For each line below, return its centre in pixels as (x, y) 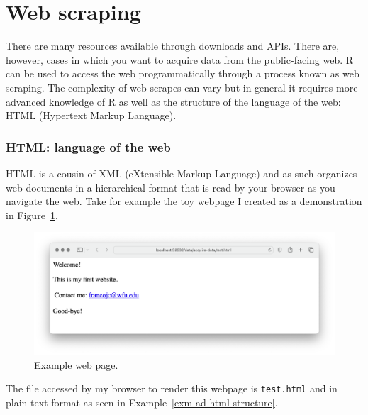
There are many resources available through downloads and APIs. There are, (173, 46)
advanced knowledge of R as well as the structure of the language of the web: (173, 101)
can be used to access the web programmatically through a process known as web (183, 73)
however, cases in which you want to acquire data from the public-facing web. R (180, 59)
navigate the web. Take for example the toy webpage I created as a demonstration (184, 201)
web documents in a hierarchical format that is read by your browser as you (171, 187)
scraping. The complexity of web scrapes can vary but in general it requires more (182, 87)
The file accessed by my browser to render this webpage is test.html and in (172, 388)
